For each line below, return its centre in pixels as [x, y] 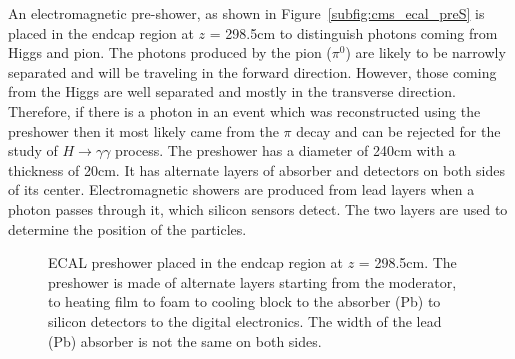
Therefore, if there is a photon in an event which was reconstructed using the [244, 110]
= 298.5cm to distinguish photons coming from [353, 32]
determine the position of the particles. [127, 228]
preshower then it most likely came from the [143, 130]
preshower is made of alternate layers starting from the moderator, [252, 281]
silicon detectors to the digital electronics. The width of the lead [245, 320]
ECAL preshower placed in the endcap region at [195, 262]
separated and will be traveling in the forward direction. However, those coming [252, 71]
